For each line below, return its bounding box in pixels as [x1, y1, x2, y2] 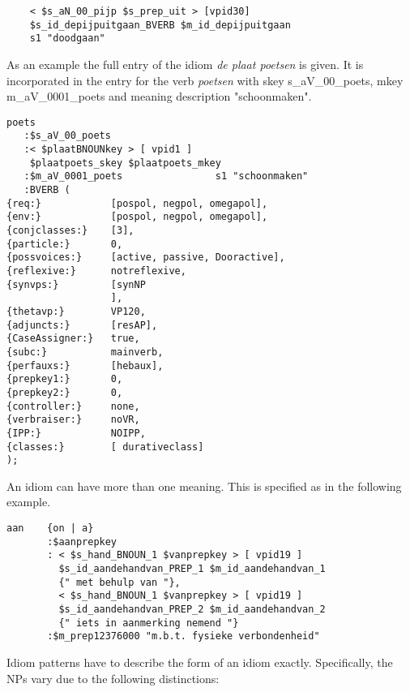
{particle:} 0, [6, 238, 123, 250]
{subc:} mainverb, [6, 346, 164, 358]
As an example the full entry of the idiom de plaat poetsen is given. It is [6, 55, 364, 72]
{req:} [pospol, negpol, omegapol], [6, 197, 268, 209]
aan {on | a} [6, 522, 94, 534]
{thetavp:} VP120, [6, 305, 146, 317]
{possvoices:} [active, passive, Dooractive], [6, 251, 285, 264]
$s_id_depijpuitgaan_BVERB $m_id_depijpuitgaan [29, 19, 291, 31]
